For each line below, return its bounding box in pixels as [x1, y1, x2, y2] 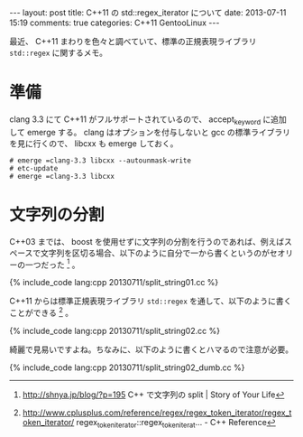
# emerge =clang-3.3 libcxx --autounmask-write [9, 155, 192, 165]
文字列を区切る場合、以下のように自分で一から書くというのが [40, 247, 271, 258]
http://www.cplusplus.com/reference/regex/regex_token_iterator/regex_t [22, 407, 292, 418]
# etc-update [9, 163, 59, 172]
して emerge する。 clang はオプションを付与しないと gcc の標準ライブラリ [9, 126, 291, 137]
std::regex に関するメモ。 [9, 47, 108, 58]
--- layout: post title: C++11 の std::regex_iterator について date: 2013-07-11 [9, 7, 287, 18]
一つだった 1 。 [24, 257, 80, 270]
